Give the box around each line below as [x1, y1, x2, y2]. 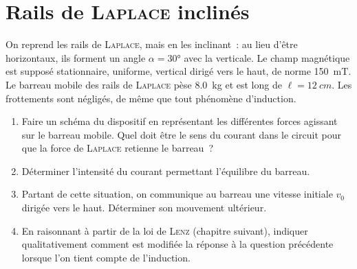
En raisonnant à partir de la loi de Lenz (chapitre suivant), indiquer [21, 223, 308, 237]
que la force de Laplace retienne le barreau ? [21, 141, 214, 155]
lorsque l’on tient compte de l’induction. [21, 250, 191, 264]
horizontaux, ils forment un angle [6, 50, 146, 65]
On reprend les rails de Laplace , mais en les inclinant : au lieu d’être [6, 37, 298, 51]
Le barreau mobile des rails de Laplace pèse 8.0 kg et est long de [6, 77, 282, 91]
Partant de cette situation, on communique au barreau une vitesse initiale [21, 187, 333, 201]
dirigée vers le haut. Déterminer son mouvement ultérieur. [21, 200, 267, 215]
